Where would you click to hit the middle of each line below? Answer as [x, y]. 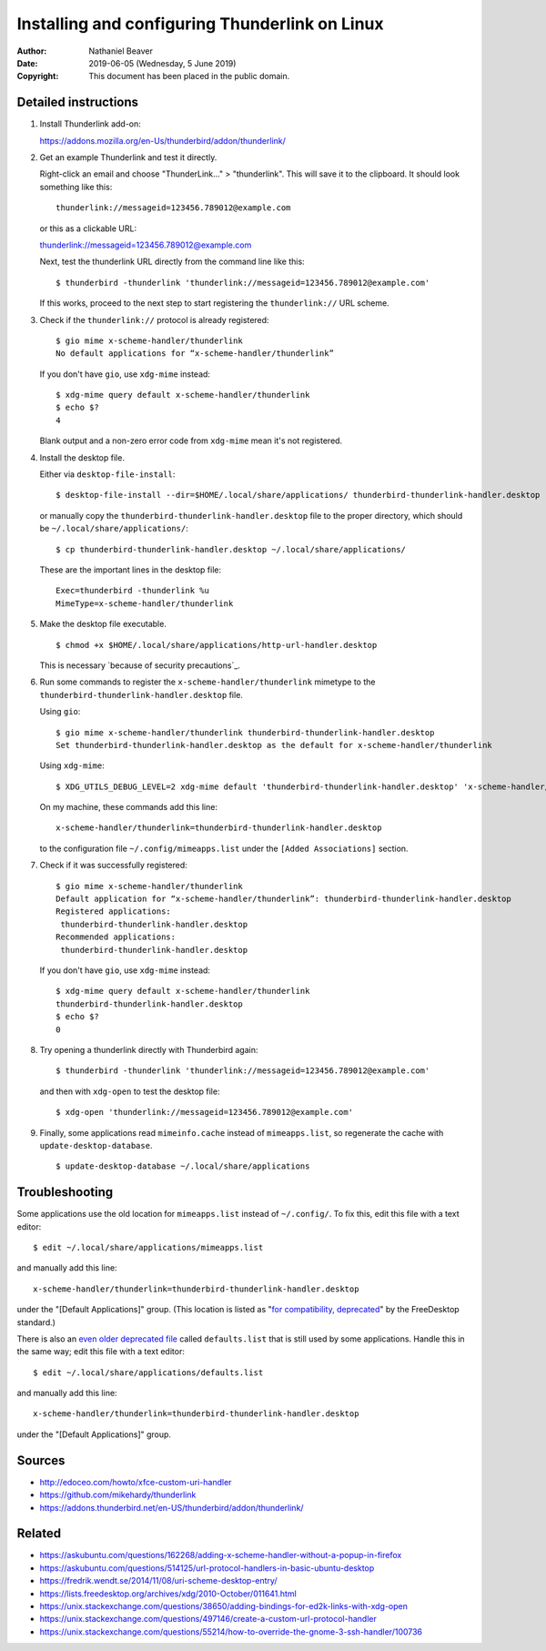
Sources [41, 1460]
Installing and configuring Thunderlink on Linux [200, 24]
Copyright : [38, 76]
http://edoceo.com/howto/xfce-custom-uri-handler [136, 1482]
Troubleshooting [65, 1192]
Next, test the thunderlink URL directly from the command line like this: [172, 262]
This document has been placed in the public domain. [189, 76]
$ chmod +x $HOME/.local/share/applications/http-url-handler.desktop [217, 645]
